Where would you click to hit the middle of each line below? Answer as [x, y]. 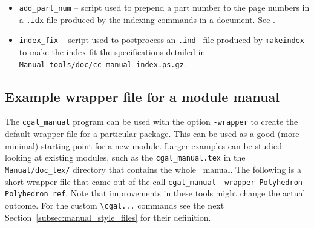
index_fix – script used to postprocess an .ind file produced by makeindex [162, 40]
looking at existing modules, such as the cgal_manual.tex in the [125, 157]
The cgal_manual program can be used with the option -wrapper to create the [152, 122]
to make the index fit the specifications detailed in [112, 51]
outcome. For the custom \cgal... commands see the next [115, 205]
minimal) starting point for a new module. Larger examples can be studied [143, 145]
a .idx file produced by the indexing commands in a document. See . [147, 19]
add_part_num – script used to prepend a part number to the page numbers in [164, 7]
